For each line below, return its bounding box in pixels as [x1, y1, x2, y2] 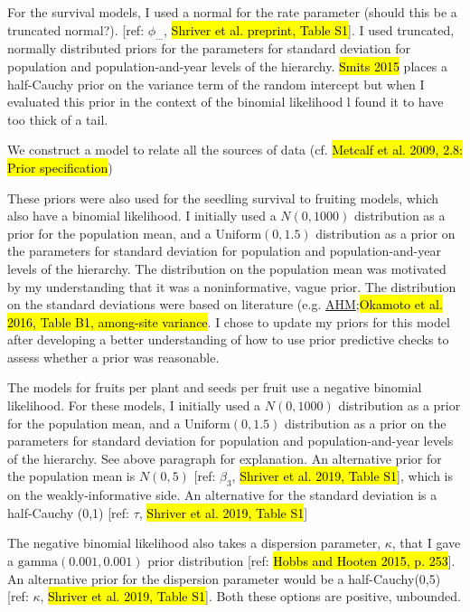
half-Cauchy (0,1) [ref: [7, 503, 130, 522]
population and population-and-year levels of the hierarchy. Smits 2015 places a [7, 56, 447, 75]
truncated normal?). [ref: [7, 20, 145, 39]
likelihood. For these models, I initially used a [7, 396, 261, 415]
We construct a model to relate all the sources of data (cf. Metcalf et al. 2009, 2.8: [7, 140, 463, 159]
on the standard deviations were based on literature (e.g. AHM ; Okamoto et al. [7, 295, 443, 314]
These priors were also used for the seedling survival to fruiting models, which [7, 188, 439, 207]
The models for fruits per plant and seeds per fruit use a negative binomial [7, 378, 422, 397]
